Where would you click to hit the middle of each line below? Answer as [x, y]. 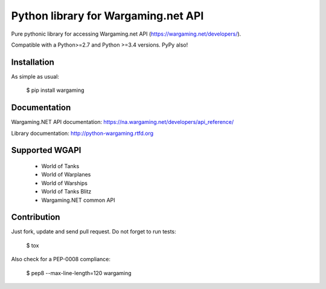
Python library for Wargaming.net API [107, 16]
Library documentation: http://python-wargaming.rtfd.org [82, 133]
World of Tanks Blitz [66, 192]
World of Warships [64, 183]
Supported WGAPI [46, 150]
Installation [33, 62]
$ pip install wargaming [55, 90]
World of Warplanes [66, 175]
